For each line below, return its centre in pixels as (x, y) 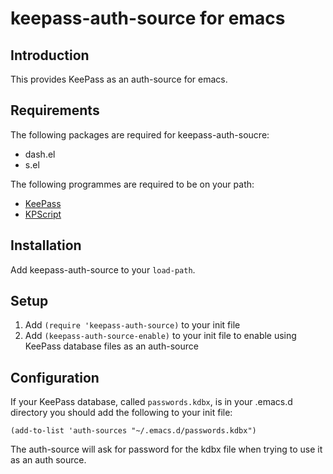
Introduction (50, 55)
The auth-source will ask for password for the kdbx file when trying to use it (166, 449)
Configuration (55, 377)
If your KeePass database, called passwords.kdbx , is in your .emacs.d (151, 402)
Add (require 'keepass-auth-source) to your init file (132, 325)
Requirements (55, 110)
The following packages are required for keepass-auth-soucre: (140, 134)
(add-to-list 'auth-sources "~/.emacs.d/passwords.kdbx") (133, 431)
